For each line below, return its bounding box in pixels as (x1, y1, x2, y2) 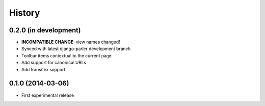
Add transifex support (21, 66, 66, 72)
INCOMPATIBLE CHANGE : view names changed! (21, 39, 120, 45)
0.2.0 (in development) (9, 26, 81, 34)
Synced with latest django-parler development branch (21, 46, 131, 52)
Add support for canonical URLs (21, 59, 86, 66)
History (9, 7, 40, 18)
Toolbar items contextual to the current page (21, 53, 112, 58)
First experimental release (21, 92, 74, 98)
